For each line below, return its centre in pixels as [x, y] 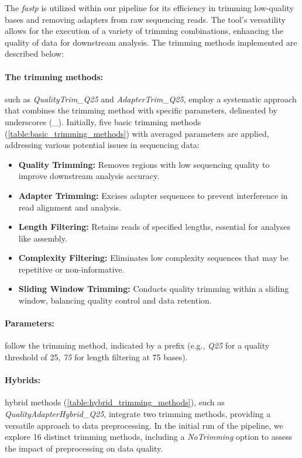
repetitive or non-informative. [71, 269]
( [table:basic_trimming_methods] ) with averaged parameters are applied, [137, 133]
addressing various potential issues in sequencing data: [102, 145]
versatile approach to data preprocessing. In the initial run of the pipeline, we [144, 425]
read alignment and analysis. [70, 207]
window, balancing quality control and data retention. [115, 300]
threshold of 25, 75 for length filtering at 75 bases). [96, 357]
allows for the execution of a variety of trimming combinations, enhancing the [144, 31]
